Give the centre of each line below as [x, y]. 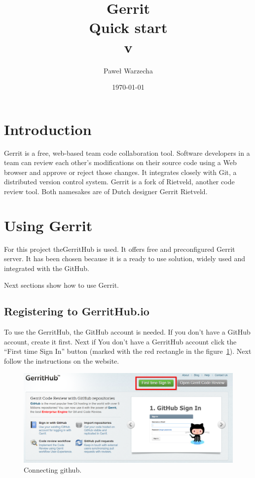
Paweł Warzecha [128, 70]
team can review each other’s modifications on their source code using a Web [120, 162]
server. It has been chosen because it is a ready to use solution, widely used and [125, 258]
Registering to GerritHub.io [77, 311]
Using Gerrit [48, 225]
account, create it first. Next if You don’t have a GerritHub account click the [120, 341]
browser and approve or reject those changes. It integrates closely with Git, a [120, 172]
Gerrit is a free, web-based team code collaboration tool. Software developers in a [127, 153]
